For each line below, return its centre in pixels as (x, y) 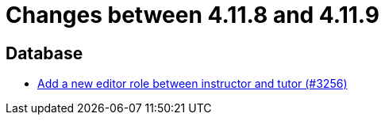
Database (44, 53)
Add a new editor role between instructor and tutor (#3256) (192, 84)
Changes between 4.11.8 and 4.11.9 (192, 15)
